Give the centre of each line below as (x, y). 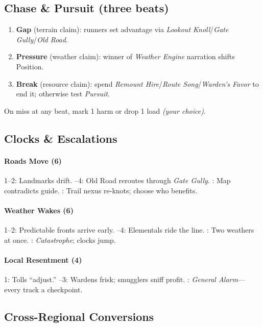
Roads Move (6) (33, 160)
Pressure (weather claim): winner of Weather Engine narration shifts (125, 56)
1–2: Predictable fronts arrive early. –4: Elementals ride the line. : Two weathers (129, 229)
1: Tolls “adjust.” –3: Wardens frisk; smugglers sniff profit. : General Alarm (121, 279)
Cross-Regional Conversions (79, 317)
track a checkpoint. (53, 289)
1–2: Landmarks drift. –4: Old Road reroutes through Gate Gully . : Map (117, 180)
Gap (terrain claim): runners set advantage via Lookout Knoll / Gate (122, 29)
